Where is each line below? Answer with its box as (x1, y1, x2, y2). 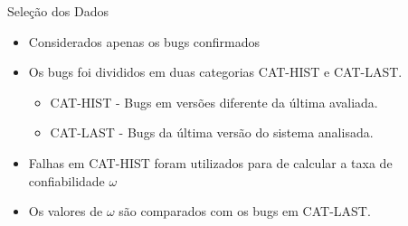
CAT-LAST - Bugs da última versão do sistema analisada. (50, 123, 374, 142)
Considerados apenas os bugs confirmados (28, 32, 261, 51)
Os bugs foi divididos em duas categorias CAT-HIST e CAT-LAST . (28, 62, 403, 81)
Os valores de (28, 202, 103, 221)
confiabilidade (28, 171, 105, 190)
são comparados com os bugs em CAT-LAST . (119, 202, 371, 221)
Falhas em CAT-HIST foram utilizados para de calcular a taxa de (28, 153, 393, 172)
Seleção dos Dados (7, 2, 109, 20)
